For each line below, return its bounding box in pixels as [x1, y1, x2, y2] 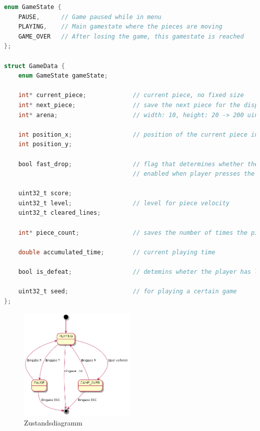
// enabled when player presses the [132, 170, 255, 178]
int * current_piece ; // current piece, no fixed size [18, 92, 244, 99]
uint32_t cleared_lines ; [18, 209, 101, 217]
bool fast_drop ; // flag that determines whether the [18, 160, 258, 168]
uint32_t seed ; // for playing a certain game [18, 288, 237, 295]
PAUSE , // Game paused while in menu [18, 13, 162, 21]
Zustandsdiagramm [24, 417, 82, 427]
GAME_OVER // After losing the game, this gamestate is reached [18, 33, 244, 40]
